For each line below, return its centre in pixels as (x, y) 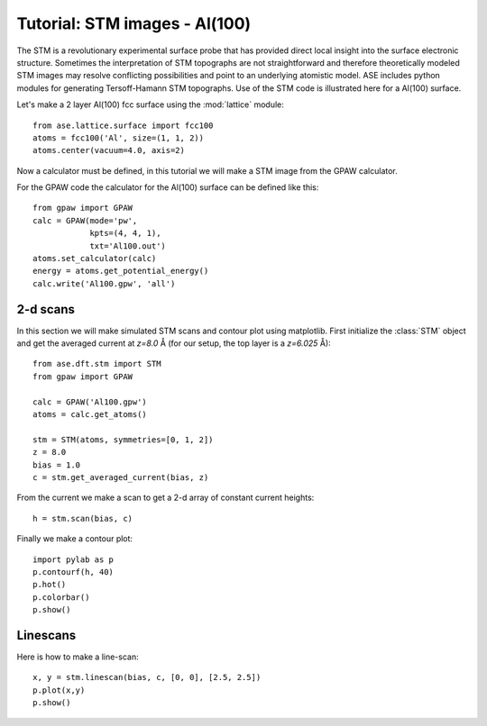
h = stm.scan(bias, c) (83, 518)
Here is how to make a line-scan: (78, 657)
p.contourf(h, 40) (74, 572)
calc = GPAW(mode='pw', (85, 220)
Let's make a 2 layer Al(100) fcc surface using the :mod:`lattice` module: (150, 104)
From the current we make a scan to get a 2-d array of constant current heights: (165, 498)
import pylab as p (74, 559)
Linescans (46, 635)
